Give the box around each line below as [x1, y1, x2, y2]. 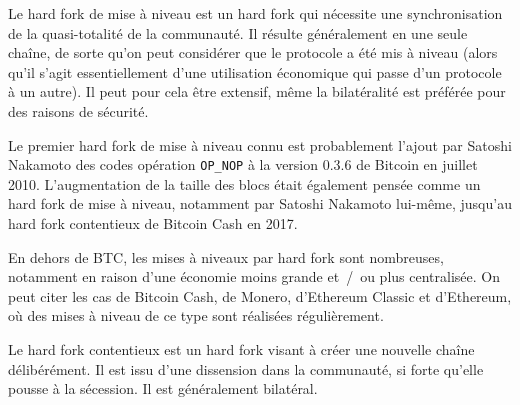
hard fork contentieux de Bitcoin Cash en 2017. [8, 213, 298, 233]
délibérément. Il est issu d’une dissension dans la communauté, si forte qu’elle [8, 358, 484, 379]
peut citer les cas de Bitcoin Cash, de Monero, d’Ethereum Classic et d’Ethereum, [8, 285, 512, 306]
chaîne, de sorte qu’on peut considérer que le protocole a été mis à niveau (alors [8, 42, 498, 63]
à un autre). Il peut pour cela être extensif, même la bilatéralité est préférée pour [8, 81, 506, 102]
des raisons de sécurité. [8, 100, 149, 121]
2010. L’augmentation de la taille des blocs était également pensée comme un [8, 173, 481, 194]
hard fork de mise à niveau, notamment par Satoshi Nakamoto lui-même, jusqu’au [8, 193, 512, 214]
